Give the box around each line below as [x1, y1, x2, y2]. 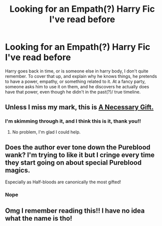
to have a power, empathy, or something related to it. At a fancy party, [5, 78, 146, 84]
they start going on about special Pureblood [5, 158, 142, 167]
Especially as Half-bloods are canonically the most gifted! [5, 179, 121, 185]
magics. [5, 166, 30, 175]
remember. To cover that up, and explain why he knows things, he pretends [5, 73, 158, 79]
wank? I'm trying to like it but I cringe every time [5, 151, 155, 159]
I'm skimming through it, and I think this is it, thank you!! [5, 118, 141, 125]
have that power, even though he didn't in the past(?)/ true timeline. [5, 89, 141, 95]
